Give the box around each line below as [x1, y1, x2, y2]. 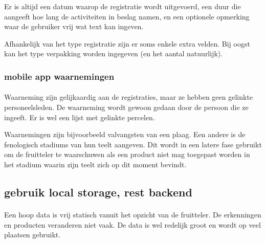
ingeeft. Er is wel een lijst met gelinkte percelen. [4, 112, 155, 122]
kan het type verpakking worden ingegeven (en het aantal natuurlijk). [4, 48, 223, 59]
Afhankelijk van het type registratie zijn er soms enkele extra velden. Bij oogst [4, 38, 250, 49]
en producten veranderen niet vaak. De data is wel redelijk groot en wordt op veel [4, 219, 261, 230]
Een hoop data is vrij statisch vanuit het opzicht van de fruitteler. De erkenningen [4, 209, 261, 219]
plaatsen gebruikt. [4, 229, 61, 240]
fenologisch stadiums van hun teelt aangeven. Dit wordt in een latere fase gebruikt [4, 139, 262, 149]
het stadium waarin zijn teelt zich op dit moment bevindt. [4, 159, 187, 169]
